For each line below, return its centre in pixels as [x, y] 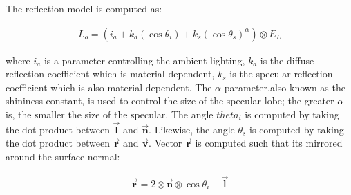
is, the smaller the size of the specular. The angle [110, 114]
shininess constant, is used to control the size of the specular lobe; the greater [170, 101]
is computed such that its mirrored [269, 143]
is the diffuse [287, 60]
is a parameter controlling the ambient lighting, [144, 60]
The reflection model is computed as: [84, 8]
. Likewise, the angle [192, 129]
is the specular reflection [281, 74]
